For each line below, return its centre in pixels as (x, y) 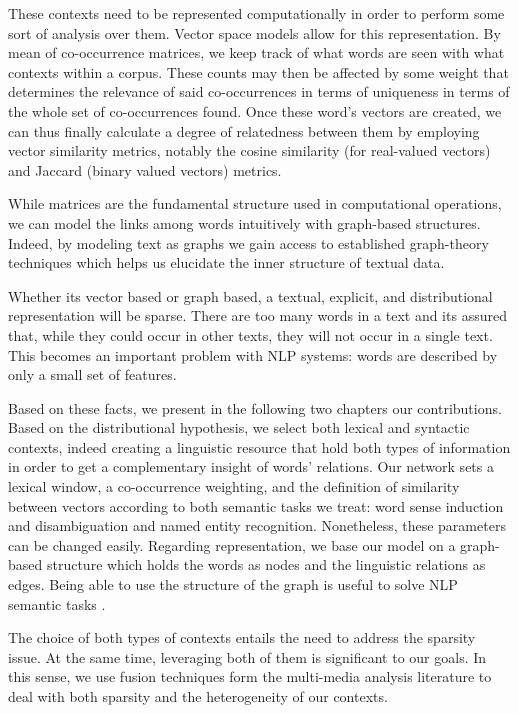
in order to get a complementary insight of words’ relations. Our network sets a (251, 466)
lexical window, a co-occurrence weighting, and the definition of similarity (234, 486)
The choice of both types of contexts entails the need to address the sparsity (242, 637)
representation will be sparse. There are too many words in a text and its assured (257, 315)
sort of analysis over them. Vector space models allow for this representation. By (254, 32)
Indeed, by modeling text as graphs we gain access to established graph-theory (248, 242)
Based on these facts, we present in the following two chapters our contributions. (255, 407)
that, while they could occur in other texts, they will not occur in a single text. (250, 334)
